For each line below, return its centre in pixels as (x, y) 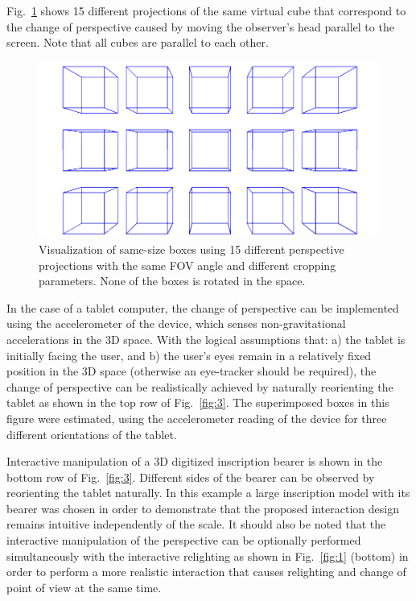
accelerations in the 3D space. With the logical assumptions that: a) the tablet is (206, 339)
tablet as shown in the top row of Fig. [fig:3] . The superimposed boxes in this (198, 402)
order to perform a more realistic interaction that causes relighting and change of (206, 572)
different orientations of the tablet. (92, 434)
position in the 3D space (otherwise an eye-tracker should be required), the (192, 371)
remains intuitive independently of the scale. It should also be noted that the (196, 524)
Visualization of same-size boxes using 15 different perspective (192, 249)
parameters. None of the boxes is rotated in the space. (172, 281)
